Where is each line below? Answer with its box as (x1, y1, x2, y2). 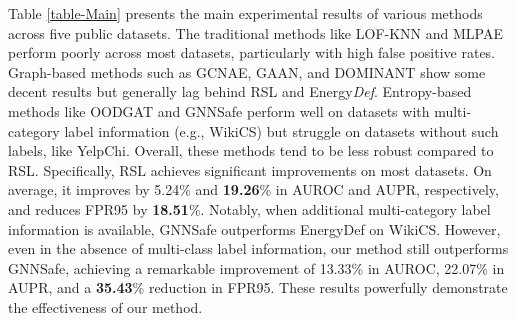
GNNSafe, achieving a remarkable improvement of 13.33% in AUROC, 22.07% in (8, 257, 505, 278)
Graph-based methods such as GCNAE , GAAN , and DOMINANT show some (8, 61, 486, 82)
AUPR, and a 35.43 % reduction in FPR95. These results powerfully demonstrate (8, 277, 508, 298)
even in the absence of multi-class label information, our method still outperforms (8, 238, 509, 259)
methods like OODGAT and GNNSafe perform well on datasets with (8, 100, 430, 121)
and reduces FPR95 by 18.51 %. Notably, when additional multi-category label (8, 198, 491, 219)
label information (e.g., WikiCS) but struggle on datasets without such (64, 120, 499, 141)
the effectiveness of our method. (8, 296, 203, 317)
